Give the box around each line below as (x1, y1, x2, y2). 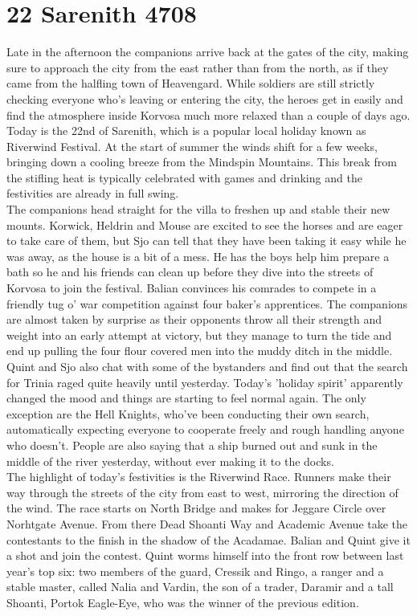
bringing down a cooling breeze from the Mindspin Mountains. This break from (6, 153, 397, 170)
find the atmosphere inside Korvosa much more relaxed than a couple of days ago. (6, 106, 411, 123)
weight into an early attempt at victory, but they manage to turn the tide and (6, 326, 392, 343)
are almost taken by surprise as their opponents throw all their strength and (6, 311, 382, 328)
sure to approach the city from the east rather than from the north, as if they (6, 59, 389, 75)
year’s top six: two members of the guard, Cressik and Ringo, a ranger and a (6, 562, 384, 579)
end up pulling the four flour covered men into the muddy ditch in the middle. (6, 342, 393, 359)
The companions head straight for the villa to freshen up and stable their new (6, 201, 390, 218)
